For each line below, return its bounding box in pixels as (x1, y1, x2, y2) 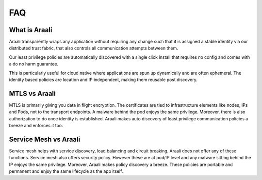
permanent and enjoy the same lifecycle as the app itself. (9, 168, 123, 174)
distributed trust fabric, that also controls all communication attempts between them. (9, 45, 178, 51)
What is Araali (9, 26, 52, 34)
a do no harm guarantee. (9, 61, 59, 67)
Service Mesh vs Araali (9, 135, 81, 143)
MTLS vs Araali (9, 89, 56, 98)
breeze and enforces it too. (9, 123, 63, 129)
